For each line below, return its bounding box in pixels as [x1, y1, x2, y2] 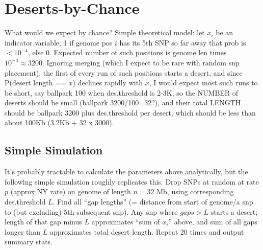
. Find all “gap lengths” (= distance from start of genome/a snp [52, 196, 253, 207]
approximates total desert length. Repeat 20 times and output [49, 226, 244, 237]
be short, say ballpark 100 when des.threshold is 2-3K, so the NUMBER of [5, 87, 239, 98]
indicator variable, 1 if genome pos [5, 37, 113, 48]
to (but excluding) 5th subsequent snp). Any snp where [5, 206, 178, 217]
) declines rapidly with [72, 77, 143, 88]
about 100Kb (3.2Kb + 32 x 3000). [5, 117, 114, 128]
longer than [5, 226, 41, 237]
